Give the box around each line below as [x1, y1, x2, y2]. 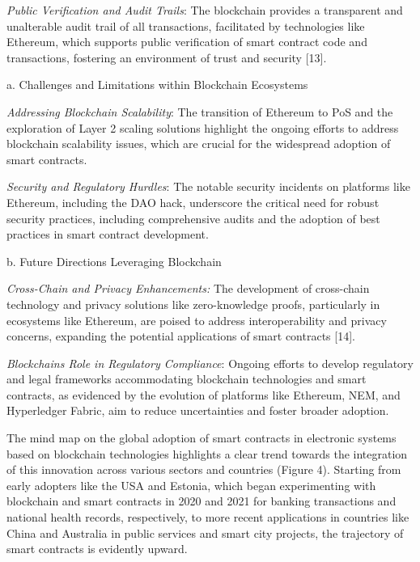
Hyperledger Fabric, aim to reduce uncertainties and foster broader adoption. [6, 402, 389, 419]
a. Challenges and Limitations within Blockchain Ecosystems [6, 76, 308, 93]
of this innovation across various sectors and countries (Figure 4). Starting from [6, 461, 401, 478]
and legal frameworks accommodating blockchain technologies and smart [6, 370, 367, 387]
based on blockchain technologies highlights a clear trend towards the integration [6, 445, 408, 462]
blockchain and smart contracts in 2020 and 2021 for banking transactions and [6, 492, 397, 509]
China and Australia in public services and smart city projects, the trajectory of [6, 524, 404, 541]
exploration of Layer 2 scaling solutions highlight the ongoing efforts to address [6, 119, 399, 136]
